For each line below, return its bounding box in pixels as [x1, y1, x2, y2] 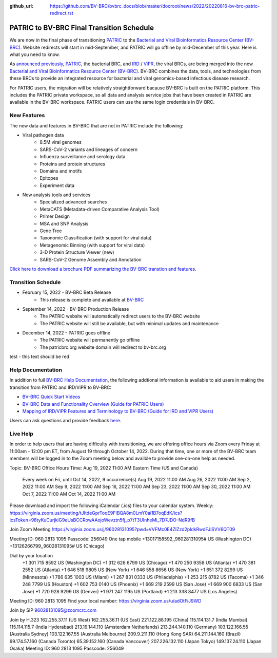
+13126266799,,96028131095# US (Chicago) [9, 543, 105, 549]
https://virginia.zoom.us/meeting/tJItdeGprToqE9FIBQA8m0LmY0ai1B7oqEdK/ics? [9, 510, 183, 516]
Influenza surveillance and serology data [39, 154, 126, 160]
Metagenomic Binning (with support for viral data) [39, 242, 145, 248]
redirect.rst [50, 10, 74, 16]
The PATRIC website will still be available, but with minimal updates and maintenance [39, 320, 219, 326]
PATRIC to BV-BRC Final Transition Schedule [9, 24, 154, 32]
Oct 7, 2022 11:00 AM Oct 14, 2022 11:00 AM [22, 491, 116, 497]
